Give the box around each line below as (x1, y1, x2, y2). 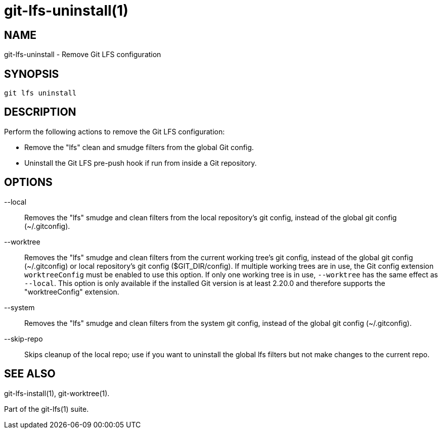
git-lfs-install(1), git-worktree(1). (4, 389, 110, 398)
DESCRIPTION (4, 106, 76, 119)
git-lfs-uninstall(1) (4, 2, 128, 19)
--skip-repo (4, 334, 43, 343)
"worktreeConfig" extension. (24, 287, 119, 296)
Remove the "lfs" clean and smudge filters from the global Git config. (24, 142, 254, 152)
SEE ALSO (4, 367, 56, 380)
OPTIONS (4, 176, 53, 189)
